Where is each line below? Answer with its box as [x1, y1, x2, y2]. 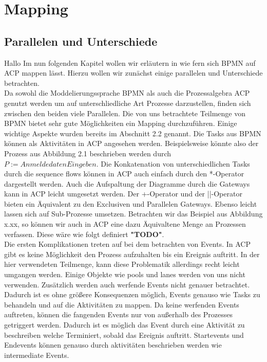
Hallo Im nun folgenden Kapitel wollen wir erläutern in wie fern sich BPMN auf [4, 57, 256, 68]
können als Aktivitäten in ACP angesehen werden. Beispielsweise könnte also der [4, 138, 259, 149]
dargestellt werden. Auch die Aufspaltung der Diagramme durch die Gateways [4, 178, 250, 189]
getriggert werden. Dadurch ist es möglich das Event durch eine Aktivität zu [4, 319, 245, 330]
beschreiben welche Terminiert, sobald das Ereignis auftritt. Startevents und [4, 329, 244, 340]
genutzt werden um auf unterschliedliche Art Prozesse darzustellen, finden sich [4, 97, 251, 108]
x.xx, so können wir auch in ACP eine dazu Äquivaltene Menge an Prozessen [4, 219, 246, 229]
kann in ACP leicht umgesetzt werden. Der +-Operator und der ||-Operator [4, 188, 242, 199]
